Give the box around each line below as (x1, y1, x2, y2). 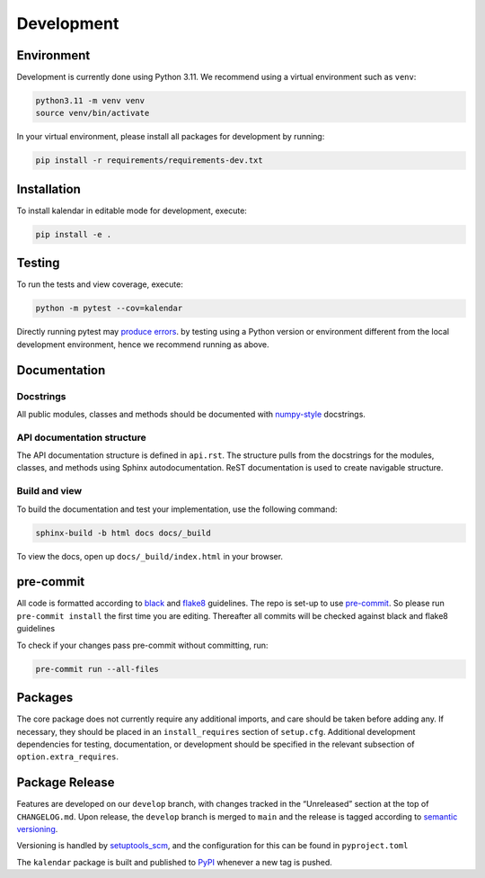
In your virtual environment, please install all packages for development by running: (16, 131, 325, 142)
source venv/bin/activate (35, 108, 150, 119)
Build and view (16, 485, 83, 497)
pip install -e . (35, 229, 112, 239)
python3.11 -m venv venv (35, 95, 145, 106)
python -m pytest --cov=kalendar (35, 303, 183, 314)
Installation (16, 181, 81, 197)
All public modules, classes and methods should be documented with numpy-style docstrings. (16, 408, 366, 419)
